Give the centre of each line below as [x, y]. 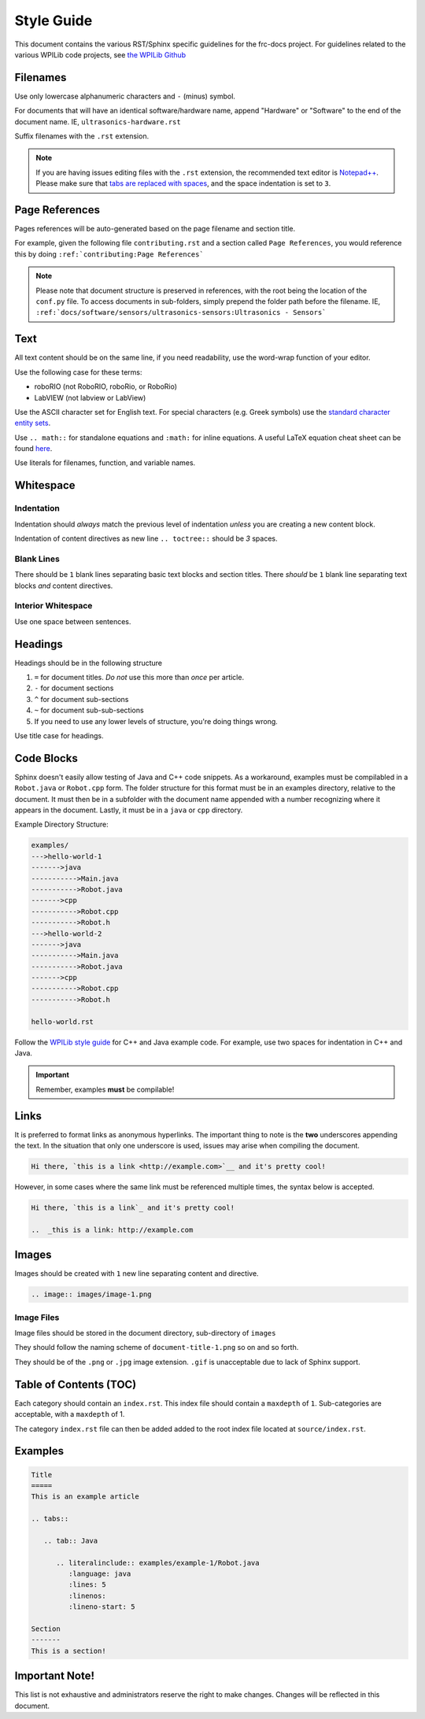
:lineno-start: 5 [102, 1607]
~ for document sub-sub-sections [89, 710]
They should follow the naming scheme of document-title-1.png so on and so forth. [157, 1347]
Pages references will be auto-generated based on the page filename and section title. [155, 229]
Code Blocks [46, 758]
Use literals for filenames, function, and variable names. [105, 463]
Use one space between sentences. [73, 621]
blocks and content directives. [64, 586]
